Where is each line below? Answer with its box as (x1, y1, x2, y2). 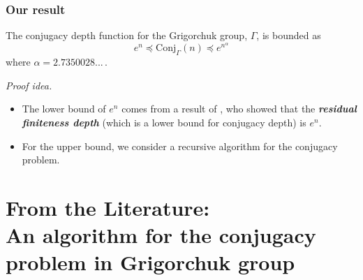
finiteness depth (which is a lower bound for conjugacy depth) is (22, 115, 306, 130)
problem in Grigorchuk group (6, 248, 295, 277)
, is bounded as (256, 28, 321, 43)
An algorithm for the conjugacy (6, 221, 316, 249)
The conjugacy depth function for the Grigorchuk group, (6, 28, 248, 43)
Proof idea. (6, 78, 52, 92)
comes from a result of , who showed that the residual (121, 101, 357, 116)
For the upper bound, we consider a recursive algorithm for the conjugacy (22, 138, 338, 153)
